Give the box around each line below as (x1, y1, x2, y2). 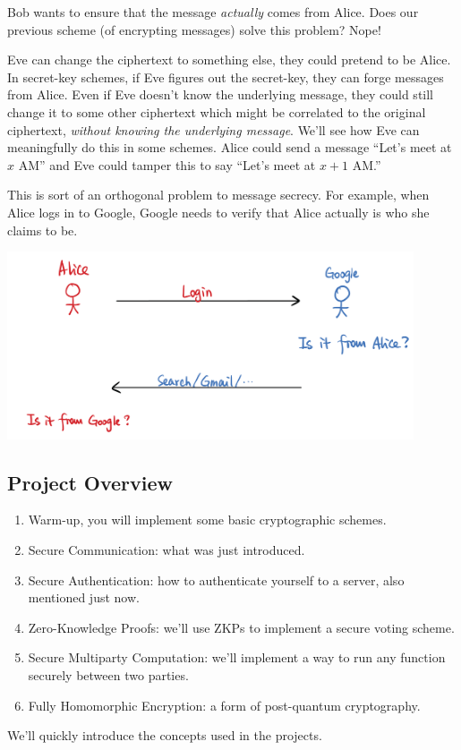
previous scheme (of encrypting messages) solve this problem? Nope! (7, 20, 381, 38)
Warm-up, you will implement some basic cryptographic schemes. (28, 510, 387, 529)
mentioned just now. (28, 588, 140, 607)
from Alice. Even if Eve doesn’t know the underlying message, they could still (7, 85, 433, 104)
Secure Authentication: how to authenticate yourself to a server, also (28, 570, 405, 589)
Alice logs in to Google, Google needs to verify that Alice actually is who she (7, 202, 430, 221)
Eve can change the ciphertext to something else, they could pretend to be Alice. (7, 50, 451, 69)
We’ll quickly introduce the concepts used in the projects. (7, 726, 322, 745)
